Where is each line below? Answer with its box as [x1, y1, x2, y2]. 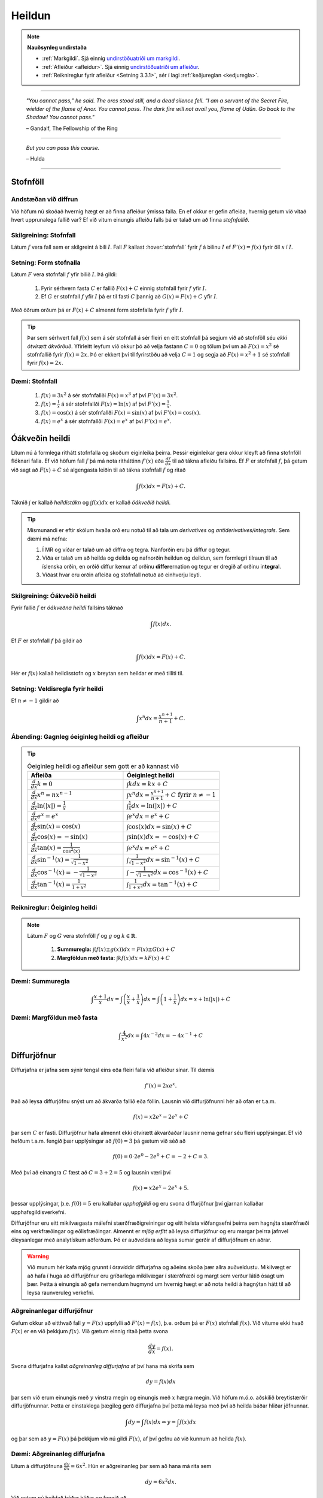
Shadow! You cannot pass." [26, 114, 95, 121]
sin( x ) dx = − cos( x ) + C [128, 833, 200, 841]
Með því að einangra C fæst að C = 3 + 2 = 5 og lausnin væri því [11, 1168, 170, 1176]
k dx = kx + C [128, 780, 168, 788]
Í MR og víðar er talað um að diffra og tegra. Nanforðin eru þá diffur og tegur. [42, 546, 231, 553]
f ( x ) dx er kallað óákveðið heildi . [92, 499, 171, 506]
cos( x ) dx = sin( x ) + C [128, 823, 192, 830]
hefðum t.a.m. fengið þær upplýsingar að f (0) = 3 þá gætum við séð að [11, 1137, 186, 1144]
